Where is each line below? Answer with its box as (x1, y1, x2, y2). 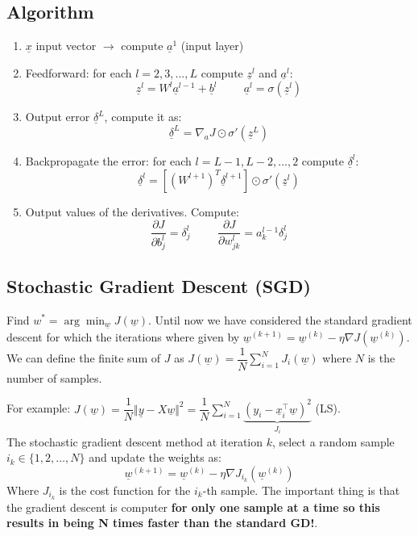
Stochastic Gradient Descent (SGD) (6, 273, 311, 298)
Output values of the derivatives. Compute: (25, 203, 239, 220)
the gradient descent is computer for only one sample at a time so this (6, 498, 380, 515)
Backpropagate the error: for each (25, 152, 192, 169)
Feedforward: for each (25, 64, 132, 81)
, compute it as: (104, 108, 182, 125)
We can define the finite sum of (6, 350, 161, 366)
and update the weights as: (89, 449, 221, 466)
